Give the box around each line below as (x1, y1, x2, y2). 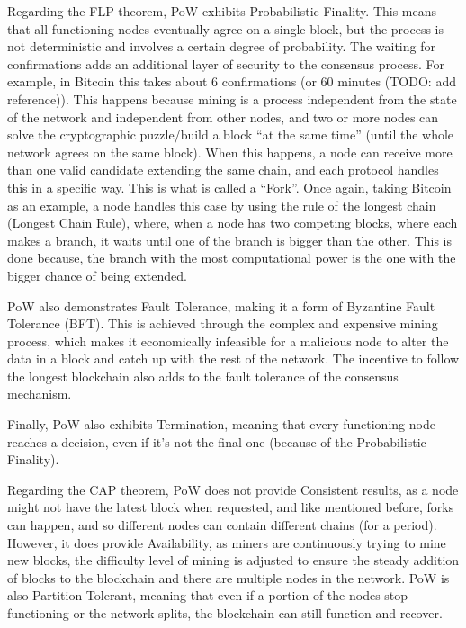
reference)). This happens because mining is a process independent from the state (7, 89, 457, 108)
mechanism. (7, 384, 72, 403)
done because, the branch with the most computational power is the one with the (7, 248, 456, 267)
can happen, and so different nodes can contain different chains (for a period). (7, 516, 437, 534)
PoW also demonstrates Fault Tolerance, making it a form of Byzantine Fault (7, 296, 435, 315)
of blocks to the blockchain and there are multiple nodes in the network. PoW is (7, 568, 450, 587)
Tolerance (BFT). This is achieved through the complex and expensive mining (7, 314, 438, 333)
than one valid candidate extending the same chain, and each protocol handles (7, 160, 439, 179)
